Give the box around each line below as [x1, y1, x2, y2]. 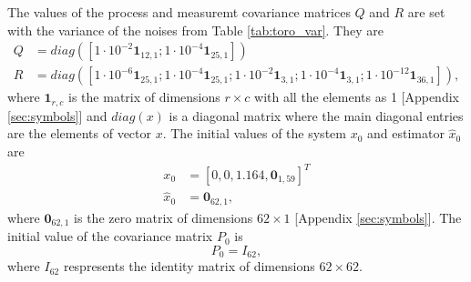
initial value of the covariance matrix [7, 227, 213, 246]
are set [407, 3, 445, 21]
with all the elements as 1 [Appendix [254, 87, 459, 106]
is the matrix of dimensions [68, 87, 220, 106]
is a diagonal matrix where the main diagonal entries [169, 106, 464, 125]
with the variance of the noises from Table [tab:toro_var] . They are [7, 20, 384, 39]
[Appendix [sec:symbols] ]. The [294, 207, 462, 227]
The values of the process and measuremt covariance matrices [7, 3, 351, 21]
